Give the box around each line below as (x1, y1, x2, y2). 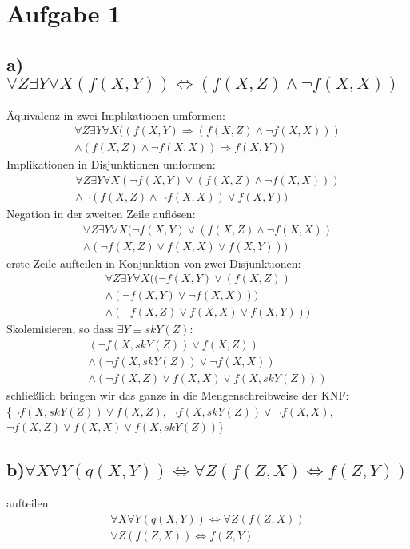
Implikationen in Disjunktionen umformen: (6, 156, 216, 173)
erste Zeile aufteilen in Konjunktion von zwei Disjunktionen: (6, 254, 301, 271)
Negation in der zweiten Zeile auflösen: (6, 205, 196, 221)
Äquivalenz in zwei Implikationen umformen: (6, 106, 225, 123)
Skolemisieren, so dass (6, 320, 114, 337)
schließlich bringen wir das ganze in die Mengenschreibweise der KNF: (6, 386, 349, 403)
